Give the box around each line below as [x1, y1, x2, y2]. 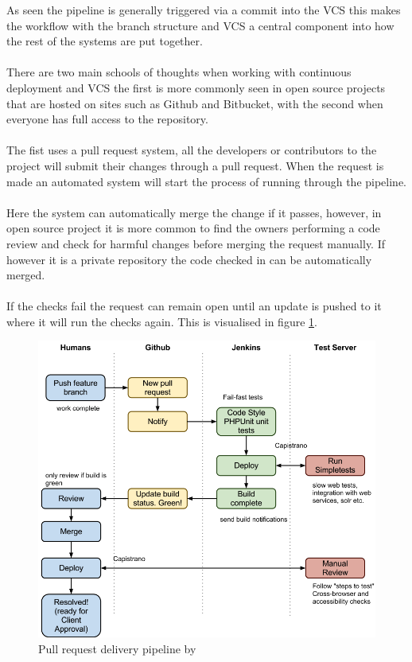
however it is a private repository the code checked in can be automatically [6, 251, 372, 267]
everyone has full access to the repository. [6, 111, 208, 127]
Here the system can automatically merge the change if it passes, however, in [6, 204, 382, 220]
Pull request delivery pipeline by [38, 640, 196, 656]
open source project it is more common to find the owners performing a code [6, 220, 380, 236]
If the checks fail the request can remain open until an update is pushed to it [6, 298, 382, 314]
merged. [6, 267, 45, 283]
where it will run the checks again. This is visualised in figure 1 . [6, 313, 317, 329]
